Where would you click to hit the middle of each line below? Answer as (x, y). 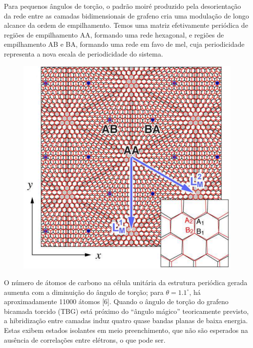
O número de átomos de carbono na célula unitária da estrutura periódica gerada (126, 282)
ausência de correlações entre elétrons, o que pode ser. (85, 339)
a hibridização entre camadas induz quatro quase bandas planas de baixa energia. (126, 320)
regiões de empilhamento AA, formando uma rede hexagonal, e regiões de (114, 34)
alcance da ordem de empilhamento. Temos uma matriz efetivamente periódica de (126, 25)
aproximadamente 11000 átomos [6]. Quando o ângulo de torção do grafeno (116, 301)
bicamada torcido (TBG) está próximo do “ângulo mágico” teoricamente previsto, (126, 311)
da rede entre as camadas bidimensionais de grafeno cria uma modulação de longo (126, 15)
